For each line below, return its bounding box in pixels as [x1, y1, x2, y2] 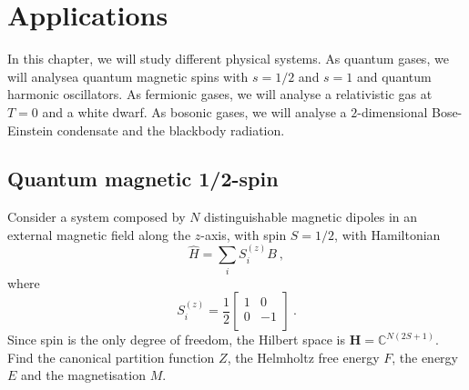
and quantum [356, 66, 432, 85]
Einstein [7, 120, 54, 139]
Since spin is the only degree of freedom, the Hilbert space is [7, 330, 346, 349]
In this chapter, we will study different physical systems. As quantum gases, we [7, 49, 449, 68]
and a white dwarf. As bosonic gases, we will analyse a [42, 102, 347, 121]
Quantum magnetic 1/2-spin [7, 165, 279, 193]
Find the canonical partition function [7, 347, 215, 366]
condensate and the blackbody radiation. [56, 120, 285, 139]
